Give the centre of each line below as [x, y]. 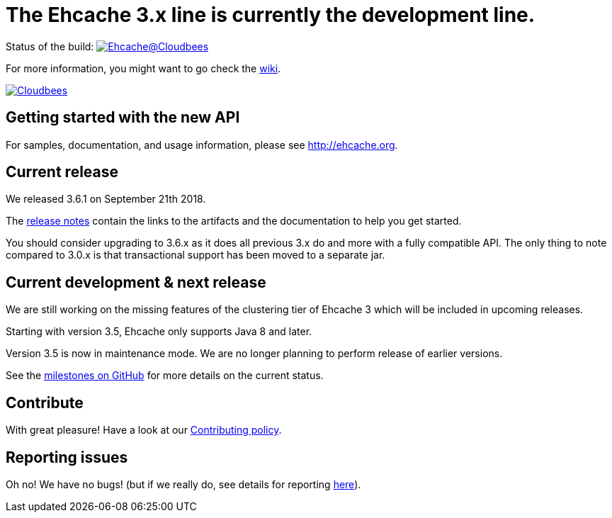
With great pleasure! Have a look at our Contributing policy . [144, 430]
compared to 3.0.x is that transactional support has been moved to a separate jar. [195, 255]
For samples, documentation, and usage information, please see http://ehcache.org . [202, 145]
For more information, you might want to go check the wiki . [143, 68]
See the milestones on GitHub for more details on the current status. [165, 376]
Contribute [45, 402]
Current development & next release [136, 282]
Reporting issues [67, 457]
